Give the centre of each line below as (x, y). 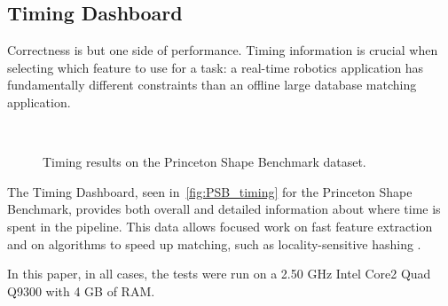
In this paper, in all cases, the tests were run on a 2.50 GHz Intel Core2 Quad (219, 274)
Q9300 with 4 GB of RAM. (81, 290)
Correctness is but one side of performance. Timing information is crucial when (223, 50)
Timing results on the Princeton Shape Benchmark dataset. (204, 162)
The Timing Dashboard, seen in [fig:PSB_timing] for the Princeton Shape (210, 191)
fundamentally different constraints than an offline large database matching (212, 85)
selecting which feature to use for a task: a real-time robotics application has (216, 67)
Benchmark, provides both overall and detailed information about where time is (224, 209)
